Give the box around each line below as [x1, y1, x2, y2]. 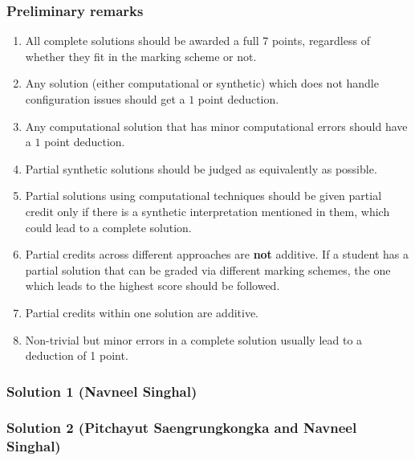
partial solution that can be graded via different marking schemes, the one [25, 261, 391, 278]
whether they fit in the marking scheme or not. [25, 47, 257, 64]
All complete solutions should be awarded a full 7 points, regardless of [25, 32, 370, 49]
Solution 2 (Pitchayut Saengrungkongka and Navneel [6, 418, 357, 438]
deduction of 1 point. [25, 347, 128, 364]
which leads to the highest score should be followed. [25, 277, 280, 294]
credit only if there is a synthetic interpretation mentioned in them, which [25, 202, 390, 219]
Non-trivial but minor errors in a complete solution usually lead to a [25, 331, 363, 348]
